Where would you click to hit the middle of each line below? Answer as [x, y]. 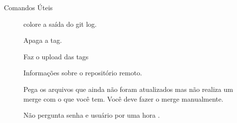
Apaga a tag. [43, 40]
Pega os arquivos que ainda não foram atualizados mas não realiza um [128, 89]
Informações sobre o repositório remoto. [83, 73]
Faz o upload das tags [56, 56]
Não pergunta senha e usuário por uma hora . [92, 115]
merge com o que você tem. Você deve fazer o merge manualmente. [123, 98]
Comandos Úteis [29, 7]
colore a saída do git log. [60, 24]
